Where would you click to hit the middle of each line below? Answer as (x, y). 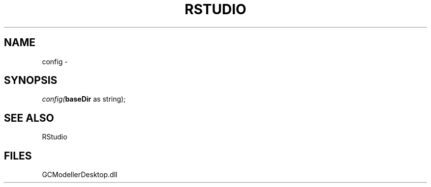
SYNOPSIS (31, 80)
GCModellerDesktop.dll (80, 175)
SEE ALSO (29, 118)
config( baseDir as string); (84, 99)
